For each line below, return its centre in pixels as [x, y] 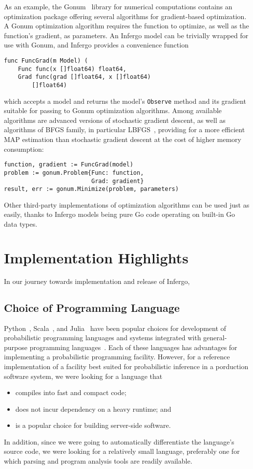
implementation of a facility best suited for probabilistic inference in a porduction [126, 366]
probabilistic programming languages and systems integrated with [103, 338]
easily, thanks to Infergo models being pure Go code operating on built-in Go [120, 214]
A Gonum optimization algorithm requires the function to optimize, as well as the [126, 26]
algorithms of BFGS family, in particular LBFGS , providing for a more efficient [125, 129]
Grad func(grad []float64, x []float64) [84, 77]
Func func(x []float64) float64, [72, 69]
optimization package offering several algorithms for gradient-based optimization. [125, 16]
